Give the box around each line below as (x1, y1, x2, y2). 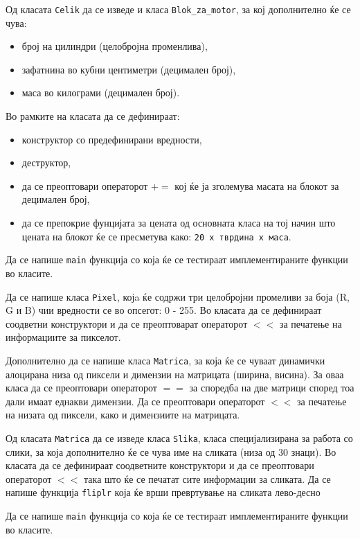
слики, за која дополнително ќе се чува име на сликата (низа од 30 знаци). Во (6, 444, 336, 459)
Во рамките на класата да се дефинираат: (6, 109, 180, 123)
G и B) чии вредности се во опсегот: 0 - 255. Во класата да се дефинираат (6, 303, 322, 317)
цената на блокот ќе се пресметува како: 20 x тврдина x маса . (21, 229, 291, 243)
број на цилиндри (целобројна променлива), (21, 39, 208, 53)
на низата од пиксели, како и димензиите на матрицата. (6, 407, 240, 422)
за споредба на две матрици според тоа (189, 380, 354, 395)
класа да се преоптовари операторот (6, 380, 157, 395)
